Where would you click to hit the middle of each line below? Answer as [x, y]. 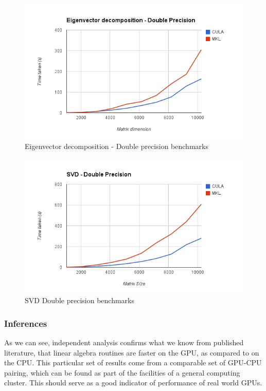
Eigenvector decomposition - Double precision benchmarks [117, 146]
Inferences [26, 323]
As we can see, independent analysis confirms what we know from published [124, 342]
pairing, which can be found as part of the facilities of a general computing [122, 372]
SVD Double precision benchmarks [79, 300]
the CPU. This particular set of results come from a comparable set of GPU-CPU [133, 362]
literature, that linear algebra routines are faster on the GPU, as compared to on [132, 352]
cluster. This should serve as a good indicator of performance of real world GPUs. [133, 383]
